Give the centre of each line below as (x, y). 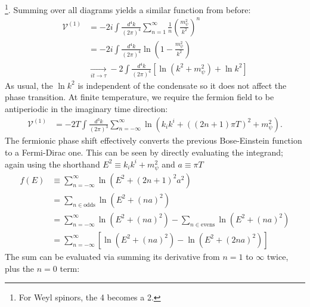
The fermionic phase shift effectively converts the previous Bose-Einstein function (154, 140)
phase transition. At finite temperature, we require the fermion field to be (139, 97)
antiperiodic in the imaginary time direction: (86, 108)
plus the (20, 268)
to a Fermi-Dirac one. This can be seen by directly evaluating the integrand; (144, 152)
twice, (278, 256)
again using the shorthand (52, 164)
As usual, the (29, 85)
